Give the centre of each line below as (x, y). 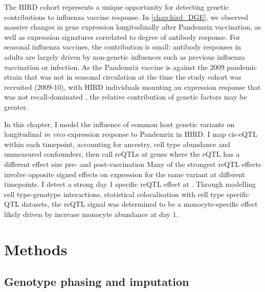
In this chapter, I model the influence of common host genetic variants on (119, 124)
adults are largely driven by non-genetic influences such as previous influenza (125, 56)
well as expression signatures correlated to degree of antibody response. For (122, 36)
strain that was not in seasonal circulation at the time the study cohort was (123, 77)
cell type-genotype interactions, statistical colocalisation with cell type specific (127, 194)
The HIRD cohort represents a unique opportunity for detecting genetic (117, 7)
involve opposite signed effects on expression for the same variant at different (125, 174)
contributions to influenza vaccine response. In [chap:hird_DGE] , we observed (126, 17)
